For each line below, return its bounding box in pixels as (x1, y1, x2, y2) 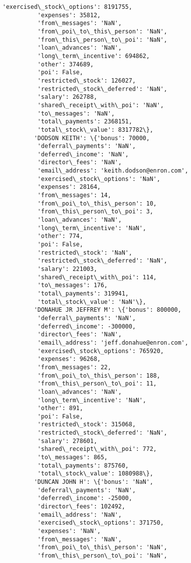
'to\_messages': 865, (37, 454, 108, 461)
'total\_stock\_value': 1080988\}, (37, 470, 153, 477)
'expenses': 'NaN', (37, 528, 101, 534)
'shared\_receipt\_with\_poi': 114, (37, 273, 157, 281)
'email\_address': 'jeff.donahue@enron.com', (37, 339, 189, 346)
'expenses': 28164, (37, 183, 101, 191)
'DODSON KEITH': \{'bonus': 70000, (34, 134, 150, 142)
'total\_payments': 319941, (37, 290, 129, 297)
